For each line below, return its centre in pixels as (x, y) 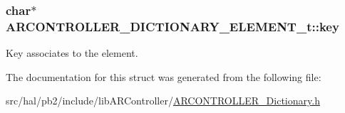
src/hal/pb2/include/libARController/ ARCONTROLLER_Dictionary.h (163, 101)
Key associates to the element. (72, 53)
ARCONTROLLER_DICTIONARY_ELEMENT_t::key (172, 26)
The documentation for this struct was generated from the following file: (164, 76)
